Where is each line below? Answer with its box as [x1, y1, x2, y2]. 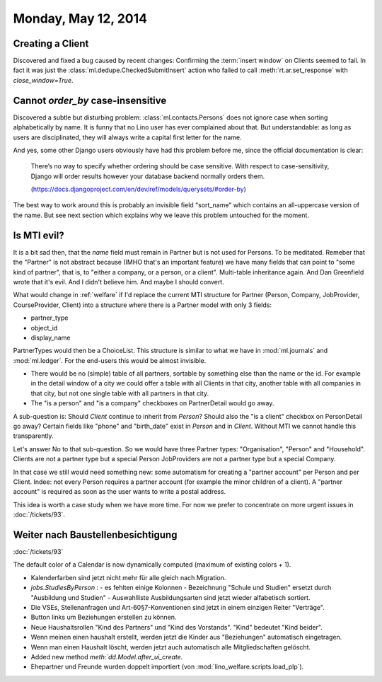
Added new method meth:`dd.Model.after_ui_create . [30, 652, 183, 661]
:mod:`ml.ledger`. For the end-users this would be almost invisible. [13, 356, 207, 364]
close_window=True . [13, 76, 74, 84]
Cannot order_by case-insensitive [13, 94, 167, 106]
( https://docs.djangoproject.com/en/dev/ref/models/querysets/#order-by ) [30, 185, 247, 194]
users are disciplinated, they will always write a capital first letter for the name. [13, 133, 242, 141]
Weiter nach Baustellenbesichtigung [13, 528, 178, 541]
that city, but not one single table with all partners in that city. [30, 389, 209, 398]
